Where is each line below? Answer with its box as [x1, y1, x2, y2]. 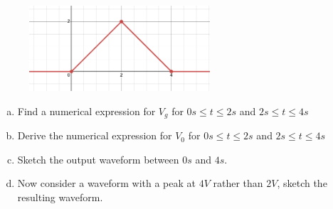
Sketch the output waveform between [17, 151, 179, 166]
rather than [213, 176, 263, 191]
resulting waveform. [17, 189, 103, 204]
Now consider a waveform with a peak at [17, 176, 196, 191]
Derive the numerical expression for [17, 128, 172, 143]
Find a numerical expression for [17, 103, 156, 118]
